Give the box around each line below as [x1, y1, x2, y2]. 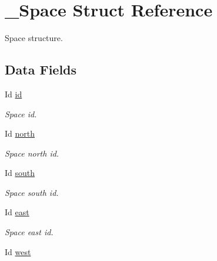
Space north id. [5, 147, 59, 159]
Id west [5, 245, 31, 257]
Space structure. [5, 32, 63, 44]
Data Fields [5, 60, 77, 79]
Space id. [5, 107, 37, 120]
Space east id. [5, 226, 54, 238]
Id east [5, 206, 29, 218]
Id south [5, 167, 35, 179]
